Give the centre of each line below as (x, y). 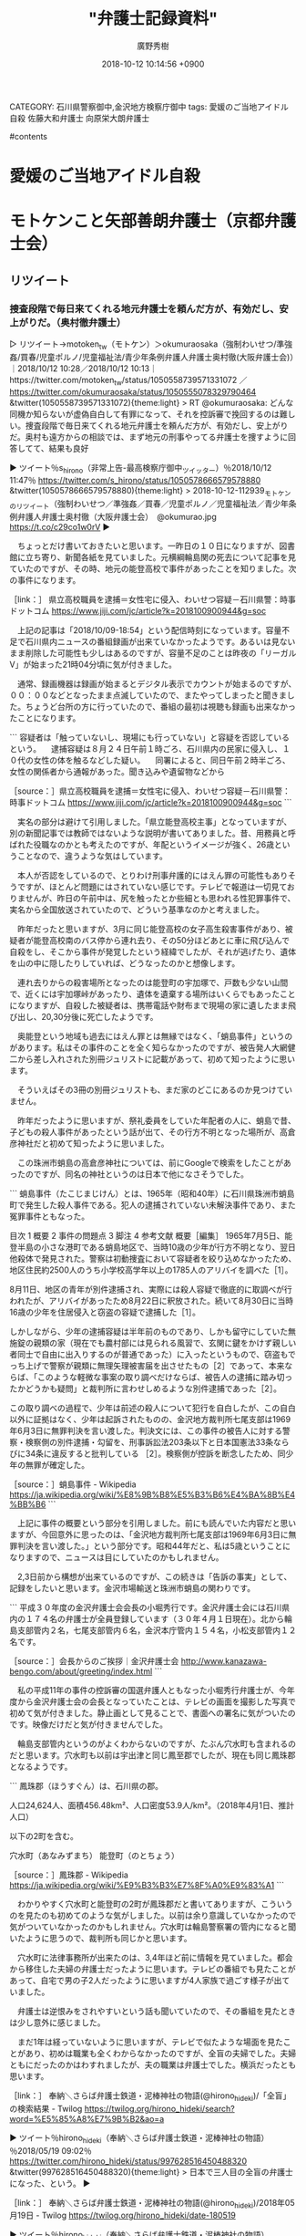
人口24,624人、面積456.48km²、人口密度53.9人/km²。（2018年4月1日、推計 (152, 1805)
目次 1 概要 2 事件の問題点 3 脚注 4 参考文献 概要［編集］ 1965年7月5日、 (147, 1235)
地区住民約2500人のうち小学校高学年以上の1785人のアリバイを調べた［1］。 (151, 1270)
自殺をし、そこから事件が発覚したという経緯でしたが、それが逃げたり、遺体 (153, 952)
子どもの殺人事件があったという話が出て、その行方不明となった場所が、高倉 (153, 1131)
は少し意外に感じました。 (57, 2023)
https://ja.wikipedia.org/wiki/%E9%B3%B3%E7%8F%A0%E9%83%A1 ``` (147, 1885)
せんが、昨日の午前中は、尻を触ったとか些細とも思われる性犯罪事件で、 (160, 898)
